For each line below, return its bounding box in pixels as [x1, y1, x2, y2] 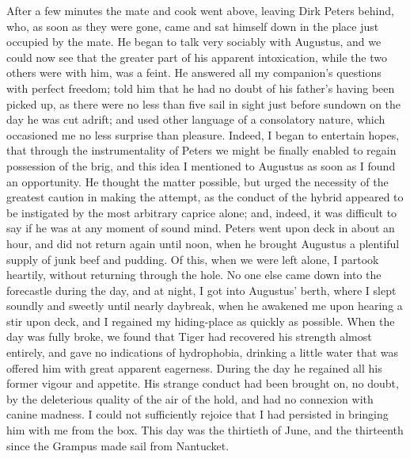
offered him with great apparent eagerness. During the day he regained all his [6, 359, 382, 376]
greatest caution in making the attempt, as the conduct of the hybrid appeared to [6, 189, 404, 205]
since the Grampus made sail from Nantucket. [6, 437, 230, 453]
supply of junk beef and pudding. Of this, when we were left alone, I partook [6, 251, 379, 267]
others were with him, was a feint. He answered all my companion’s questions [6, 64, 382, 81]
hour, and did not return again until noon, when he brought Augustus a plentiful [6, 235, 400, 251]
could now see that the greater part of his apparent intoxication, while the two [6, 48, 387, 65]
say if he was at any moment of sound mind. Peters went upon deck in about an [6, 220, 395, 236]
